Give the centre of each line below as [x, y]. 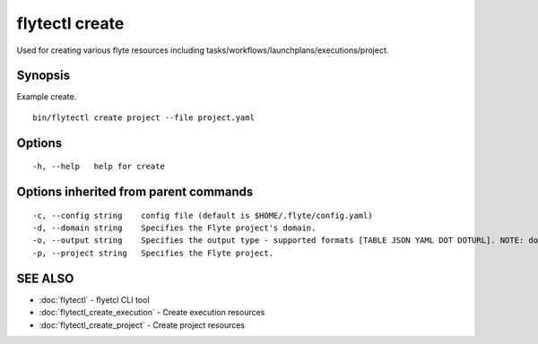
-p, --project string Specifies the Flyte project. [153, 253]
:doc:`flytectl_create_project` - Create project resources [142, 325]
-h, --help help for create [99, 167]
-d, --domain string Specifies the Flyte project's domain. [174, 228]
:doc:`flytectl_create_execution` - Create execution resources [152, 313]
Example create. [47, 97]
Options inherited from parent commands [135, 192]
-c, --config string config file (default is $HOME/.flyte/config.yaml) [203, 215]
